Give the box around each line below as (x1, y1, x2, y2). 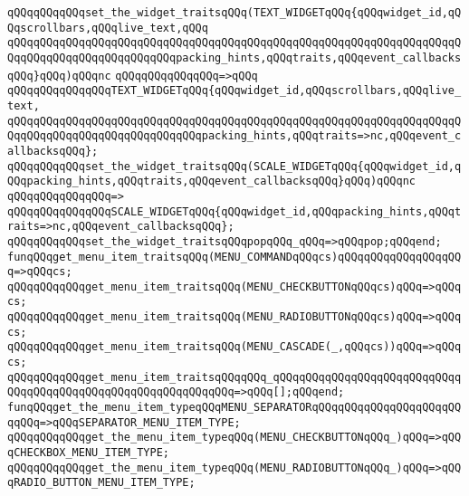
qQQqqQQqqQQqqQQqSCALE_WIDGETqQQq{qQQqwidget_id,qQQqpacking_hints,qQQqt (7, 205, 462, 218)
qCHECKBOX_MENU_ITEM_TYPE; (7, 446, 169, 460)
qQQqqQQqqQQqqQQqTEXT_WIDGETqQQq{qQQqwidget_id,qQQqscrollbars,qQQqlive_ (7, 84, 462, 98)
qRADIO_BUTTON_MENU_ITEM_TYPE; (7, 476, 196, 490)
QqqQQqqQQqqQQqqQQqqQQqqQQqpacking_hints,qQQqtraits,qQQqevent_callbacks (7, 51, 462, 64)
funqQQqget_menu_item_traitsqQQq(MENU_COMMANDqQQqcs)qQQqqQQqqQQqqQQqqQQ (7, 250, 462, 263)
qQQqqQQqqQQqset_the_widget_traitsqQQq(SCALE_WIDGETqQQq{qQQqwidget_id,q (7, 159, 462, 173)
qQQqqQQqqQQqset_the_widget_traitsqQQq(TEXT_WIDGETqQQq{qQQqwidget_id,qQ (7, 6, 462, 19)
